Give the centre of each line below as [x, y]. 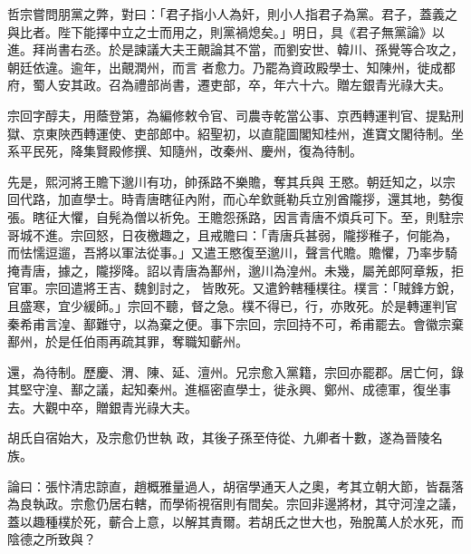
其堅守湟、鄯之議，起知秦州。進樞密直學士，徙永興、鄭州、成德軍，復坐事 [229, 389]
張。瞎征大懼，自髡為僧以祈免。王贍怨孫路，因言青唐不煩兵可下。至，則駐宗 [235, 216]
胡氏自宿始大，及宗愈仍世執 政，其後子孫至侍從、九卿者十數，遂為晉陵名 [225, 437]
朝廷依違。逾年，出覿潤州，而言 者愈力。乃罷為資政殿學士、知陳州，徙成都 [231, 67]
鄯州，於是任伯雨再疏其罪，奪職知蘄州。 [128, 341]
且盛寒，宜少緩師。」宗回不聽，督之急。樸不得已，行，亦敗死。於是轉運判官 [232, 305]
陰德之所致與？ [52, 539]
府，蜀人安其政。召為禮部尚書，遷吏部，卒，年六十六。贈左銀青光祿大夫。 [229, 85]
